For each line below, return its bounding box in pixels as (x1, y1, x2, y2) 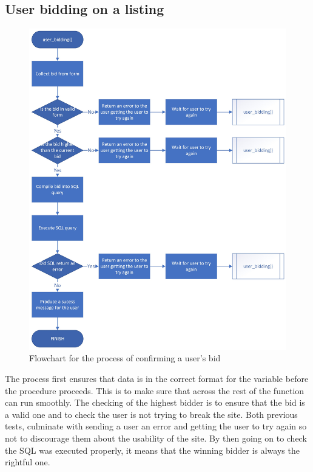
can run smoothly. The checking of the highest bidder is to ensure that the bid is (5, 396, 305, 409)
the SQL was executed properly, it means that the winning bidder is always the (5, 443, 300, 456)
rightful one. (5, 456, 50, 468)
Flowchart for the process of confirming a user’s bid (29, 352, 221, 364)
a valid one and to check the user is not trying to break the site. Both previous (5, 408, 298, 420)
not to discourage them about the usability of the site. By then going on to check (5, 431, 307, 444)
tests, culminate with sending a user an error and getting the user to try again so (5, 420, 307, 432)
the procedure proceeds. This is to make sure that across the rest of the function (5, 384, 305, 397)
